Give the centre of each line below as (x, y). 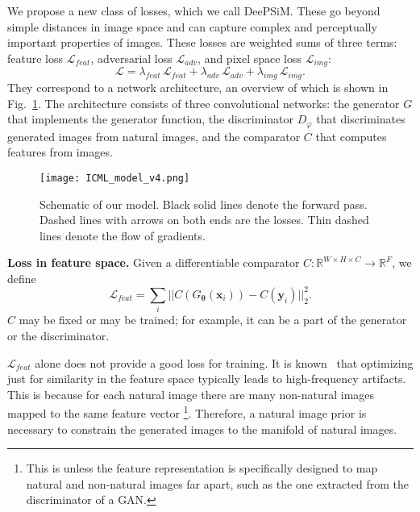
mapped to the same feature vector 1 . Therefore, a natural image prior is (187, 412)
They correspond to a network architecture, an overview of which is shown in (198, 87)
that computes (351, 136)
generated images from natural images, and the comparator (154, 136)
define (22, 278)
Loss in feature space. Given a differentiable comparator (154, 262)
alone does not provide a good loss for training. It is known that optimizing (224, 362)
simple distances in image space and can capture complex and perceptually (192, 26)
